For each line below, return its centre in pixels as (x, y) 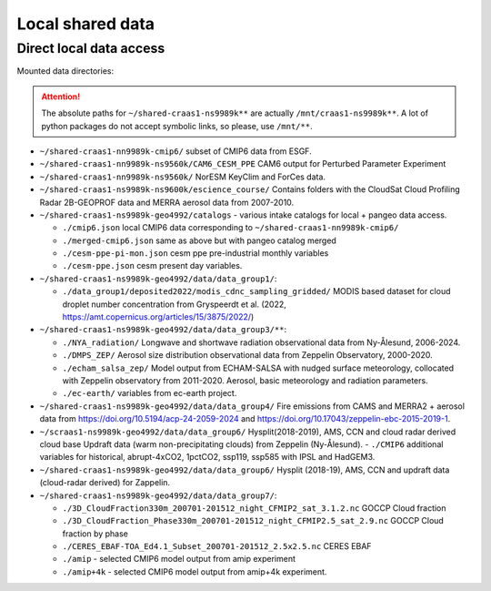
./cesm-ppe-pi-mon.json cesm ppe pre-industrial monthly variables (195, 253)
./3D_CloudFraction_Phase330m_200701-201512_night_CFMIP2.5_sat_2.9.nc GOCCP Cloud (253, 521)
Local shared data (85, 24)
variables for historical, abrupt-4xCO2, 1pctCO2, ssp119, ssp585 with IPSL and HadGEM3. (207, 457)
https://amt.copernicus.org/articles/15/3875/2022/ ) (158, 317)
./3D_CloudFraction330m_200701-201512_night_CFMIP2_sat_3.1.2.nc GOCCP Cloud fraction (254, 508)
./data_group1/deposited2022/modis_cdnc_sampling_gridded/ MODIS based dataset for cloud (256, 291)
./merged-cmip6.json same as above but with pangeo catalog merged (199, 240)
